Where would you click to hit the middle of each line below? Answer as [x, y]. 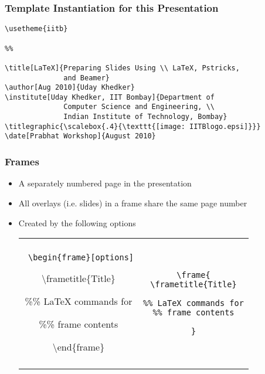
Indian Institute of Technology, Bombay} [145, 117]
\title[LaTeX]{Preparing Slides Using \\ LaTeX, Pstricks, [122, 68]
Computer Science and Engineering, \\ [139, 107]
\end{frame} [79, 347]
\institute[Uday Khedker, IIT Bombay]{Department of [110, 97]
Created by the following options [77, 222]
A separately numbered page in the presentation [105, 183]
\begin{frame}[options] [81, 258]
